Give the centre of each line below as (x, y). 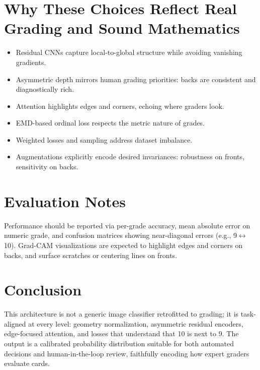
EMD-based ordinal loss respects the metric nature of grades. (110, 123)
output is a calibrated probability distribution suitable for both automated (119, 344)
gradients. (31, 62)
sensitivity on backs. (47, 167)
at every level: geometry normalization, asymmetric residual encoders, (136, 323)
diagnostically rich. (45, 89)
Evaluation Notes (65, 201)
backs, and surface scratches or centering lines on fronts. (91, 255)
